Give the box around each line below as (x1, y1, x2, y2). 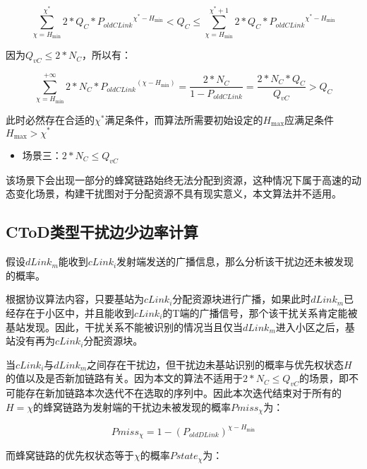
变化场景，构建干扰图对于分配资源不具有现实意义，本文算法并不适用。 (15, 186, 342, 201)
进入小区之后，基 (275, 319, 355, 334)
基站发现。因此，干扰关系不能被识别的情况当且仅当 (6, 319, 243, 334)
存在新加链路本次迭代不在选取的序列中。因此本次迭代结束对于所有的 (25, 386, 342, 400)
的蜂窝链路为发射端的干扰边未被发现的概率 (33, 399, 231, 414)
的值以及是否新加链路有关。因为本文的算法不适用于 (6, 371, 243, 386)
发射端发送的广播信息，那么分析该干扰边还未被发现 (116, 254, 354, 269)
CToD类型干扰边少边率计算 (6, 221, 198, 243)
